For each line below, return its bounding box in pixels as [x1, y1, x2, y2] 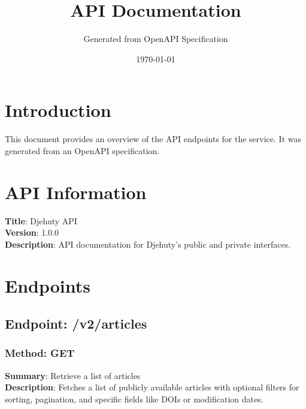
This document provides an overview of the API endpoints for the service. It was [5, 133, 301, 145]
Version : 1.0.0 [5, 226, 59, 239]
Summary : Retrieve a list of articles [5, 369, 141, 381]
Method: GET [5, 345, 75, 360]
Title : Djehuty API [5, 214, 77, 227]
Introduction [5, 98, 111, 122]
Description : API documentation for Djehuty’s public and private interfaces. [5, 237, 291, 250]
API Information [5, 179, 147, 204]
